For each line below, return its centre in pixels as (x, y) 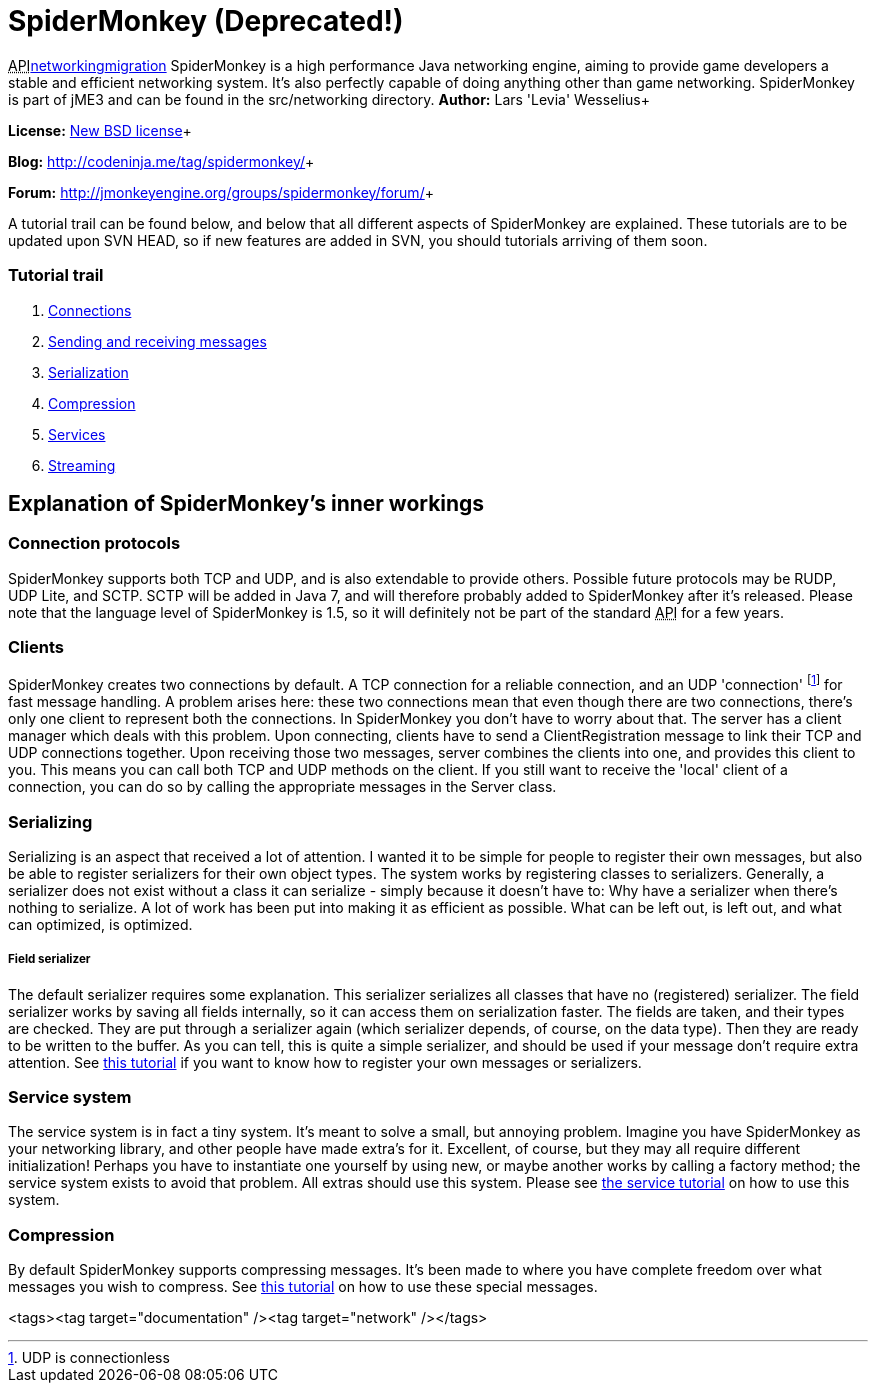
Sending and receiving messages (157, 341)
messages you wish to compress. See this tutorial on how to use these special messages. (303, 1287)
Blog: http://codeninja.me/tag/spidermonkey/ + (161, 161)
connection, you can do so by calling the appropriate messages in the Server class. (282, 787)
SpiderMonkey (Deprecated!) (206, 21)
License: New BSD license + (100, 130)
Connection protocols (94, 543)
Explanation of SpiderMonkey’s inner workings (246, 503)
